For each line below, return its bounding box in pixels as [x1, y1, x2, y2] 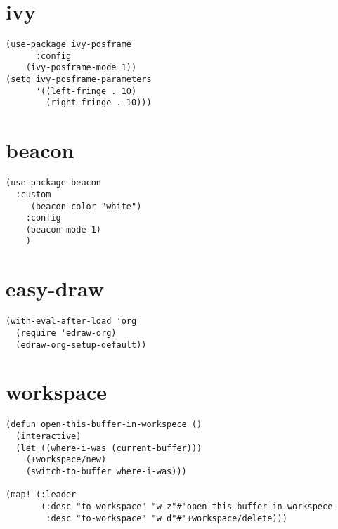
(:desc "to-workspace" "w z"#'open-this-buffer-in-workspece [41, 501, 333, 511]
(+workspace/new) [25, 455, 107, 465]
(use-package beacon [6, 178, 102, 188]
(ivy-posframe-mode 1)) [25, 63, 137, 73]
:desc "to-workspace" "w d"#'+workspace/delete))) [46, 513, 287, 523]
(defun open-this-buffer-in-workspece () [6, 419, 202, 430]
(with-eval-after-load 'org [6, 316, 137, 327]
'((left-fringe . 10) [35, 86, 137, 96]
